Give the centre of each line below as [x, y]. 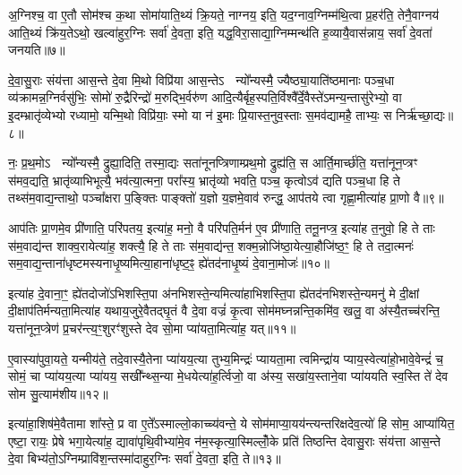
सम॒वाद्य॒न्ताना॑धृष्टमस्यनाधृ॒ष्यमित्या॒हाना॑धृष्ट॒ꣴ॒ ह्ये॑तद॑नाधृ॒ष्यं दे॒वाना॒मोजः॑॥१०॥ [169, 263]
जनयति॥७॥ [37, 50]
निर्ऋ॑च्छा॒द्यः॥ [425, 114]
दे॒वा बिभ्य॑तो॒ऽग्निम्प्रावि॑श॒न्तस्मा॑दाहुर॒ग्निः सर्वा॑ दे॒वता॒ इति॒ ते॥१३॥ [145, 458]
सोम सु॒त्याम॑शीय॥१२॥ [58, 393]
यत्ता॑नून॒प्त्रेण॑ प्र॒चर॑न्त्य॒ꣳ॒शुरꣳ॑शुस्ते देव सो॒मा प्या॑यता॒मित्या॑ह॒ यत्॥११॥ [152, 328]
